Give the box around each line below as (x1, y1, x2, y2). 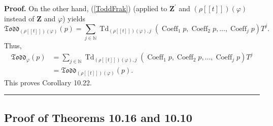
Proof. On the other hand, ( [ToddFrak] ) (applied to (4, 3, 167, 13)
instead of (4, 13, 35, 23)
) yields (62, 13, 85, 23)
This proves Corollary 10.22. (4, 77, 92, 87)
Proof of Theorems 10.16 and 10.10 (4, 109, 192, 125)
